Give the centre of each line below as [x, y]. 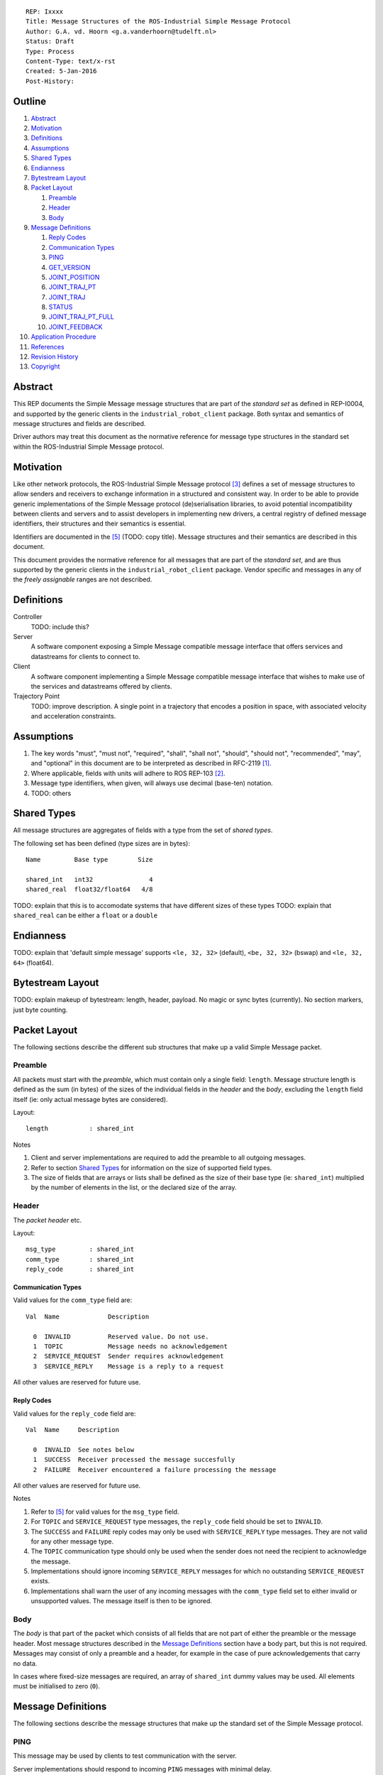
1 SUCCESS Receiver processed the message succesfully [134, 1460]
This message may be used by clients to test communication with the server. [125, 1756]
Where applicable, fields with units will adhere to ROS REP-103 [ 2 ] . [128, 773]
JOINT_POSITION [74, 277]
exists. [40, 1581]
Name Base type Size [89, 860]
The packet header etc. [47, 1220]
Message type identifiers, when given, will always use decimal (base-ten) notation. [152, 783]
